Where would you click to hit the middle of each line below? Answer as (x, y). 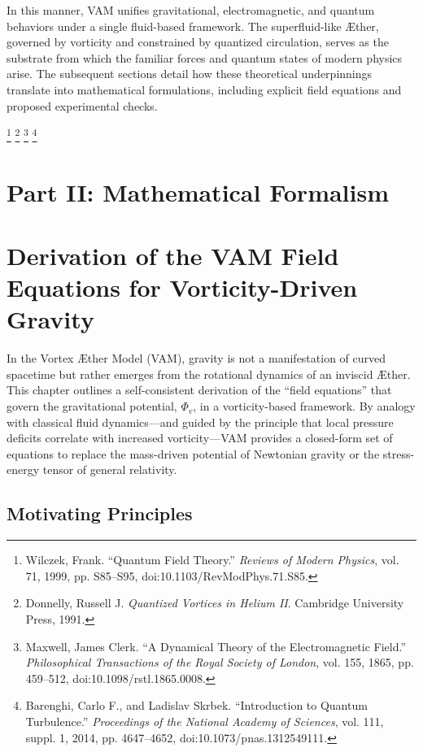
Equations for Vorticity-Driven (182, 287)
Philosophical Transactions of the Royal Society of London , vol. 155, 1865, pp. (220, 662)
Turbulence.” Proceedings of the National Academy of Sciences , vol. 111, (205, 721)
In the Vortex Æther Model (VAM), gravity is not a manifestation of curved (196, 358)
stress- (399, 453)
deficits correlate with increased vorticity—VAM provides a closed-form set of (200, 438)
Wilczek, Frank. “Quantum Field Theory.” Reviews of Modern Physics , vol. (212, 560)
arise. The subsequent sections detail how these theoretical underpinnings (190, 74)
